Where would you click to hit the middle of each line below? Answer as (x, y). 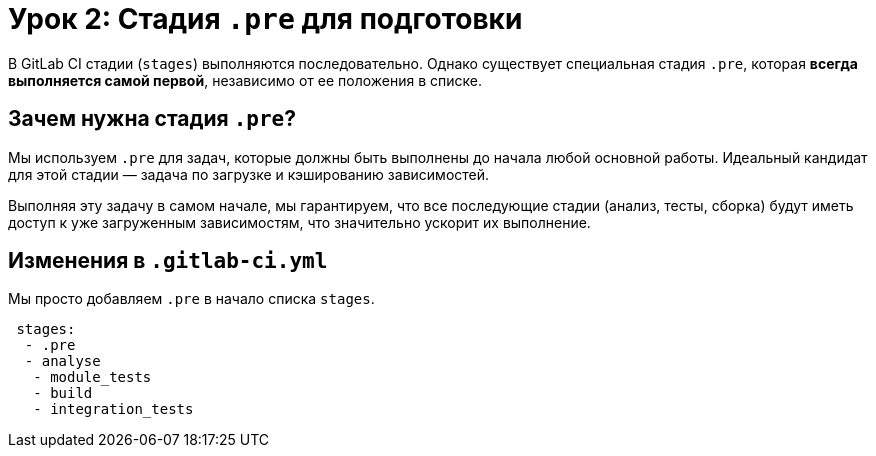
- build (63, 393)
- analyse (62, 361)
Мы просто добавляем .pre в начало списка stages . (191, 299)
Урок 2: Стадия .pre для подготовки (265, 19)
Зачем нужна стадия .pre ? (152, 119)
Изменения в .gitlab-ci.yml (168, 261)
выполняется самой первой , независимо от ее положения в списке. (245, 80)
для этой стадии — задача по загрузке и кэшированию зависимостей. (249, 174)
